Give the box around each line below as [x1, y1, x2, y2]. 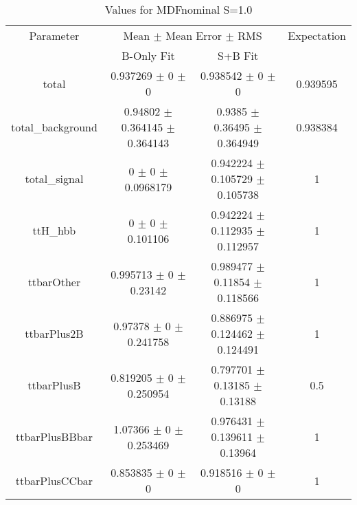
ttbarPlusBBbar [15, 429, 93, 444]
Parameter [29, 28, 80, 43]
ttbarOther [27, 274, 81, 290]
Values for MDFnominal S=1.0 [104, 1, 253, 17]
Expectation [288, 28, 346, 43]
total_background [11, 119, 97, 135]
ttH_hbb [32, 222, 76, 238]
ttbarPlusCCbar [15, 472, 93, 488]
